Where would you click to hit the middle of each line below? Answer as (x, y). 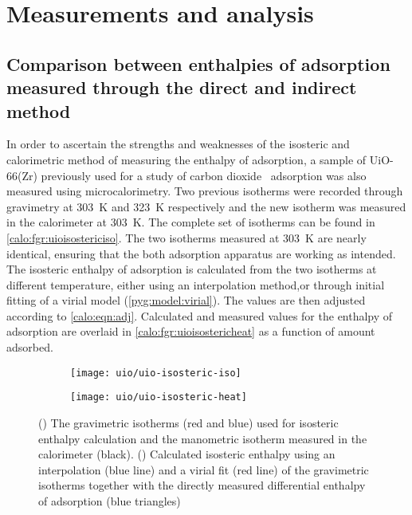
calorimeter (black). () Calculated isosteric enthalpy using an (187, 454)
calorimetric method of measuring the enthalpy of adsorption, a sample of (186, 159)
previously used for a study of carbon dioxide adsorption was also (204, 175)
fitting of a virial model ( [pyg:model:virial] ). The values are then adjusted (186, 300)
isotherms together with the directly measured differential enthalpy (202, 485)
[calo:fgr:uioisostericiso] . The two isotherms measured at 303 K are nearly (186, 237)
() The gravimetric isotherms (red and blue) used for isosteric (188, 422)
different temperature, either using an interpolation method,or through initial (196, 284)
